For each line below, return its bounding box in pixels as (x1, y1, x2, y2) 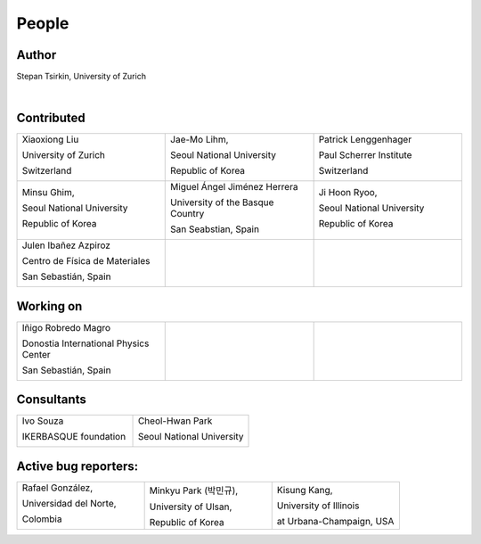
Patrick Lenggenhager (318, 134, 412, 146)
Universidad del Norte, (21, 497, 117, 509)
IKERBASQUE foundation (21, 431, 126, 443)
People (16, 13, 69, 33)
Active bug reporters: (16, 458, 139, 474)
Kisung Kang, (276, 483, 333, 496)
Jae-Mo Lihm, (170, 134, 229, 146)
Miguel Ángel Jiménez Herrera (170, 181, 298, 194)
